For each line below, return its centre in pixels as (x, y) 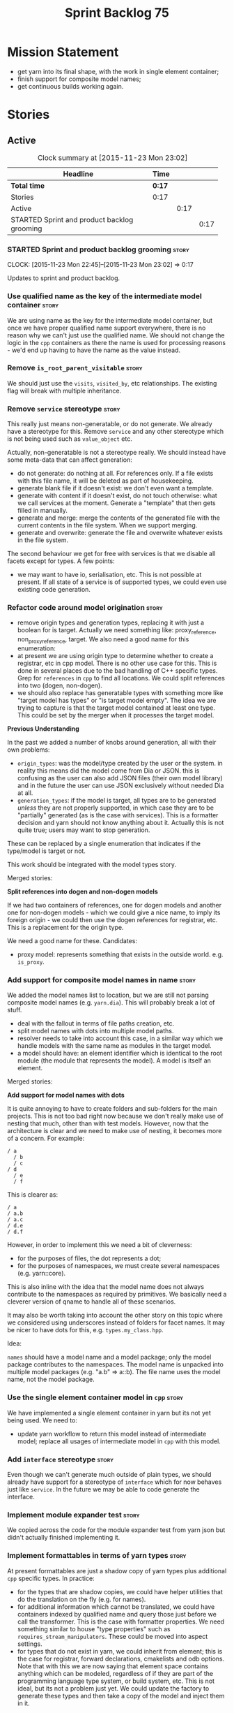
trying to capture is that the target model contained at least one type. (116, 708)
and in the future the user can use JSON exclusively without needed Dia (120, 786)
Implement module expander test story (74, 1515)
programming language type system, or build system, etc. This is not (116, 1681)
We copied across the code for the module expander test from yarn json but (116, 1530)
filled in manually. (42, 511)
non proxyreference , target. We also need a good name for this (103, 640)
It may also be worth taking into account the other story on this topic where (115, 1315)
